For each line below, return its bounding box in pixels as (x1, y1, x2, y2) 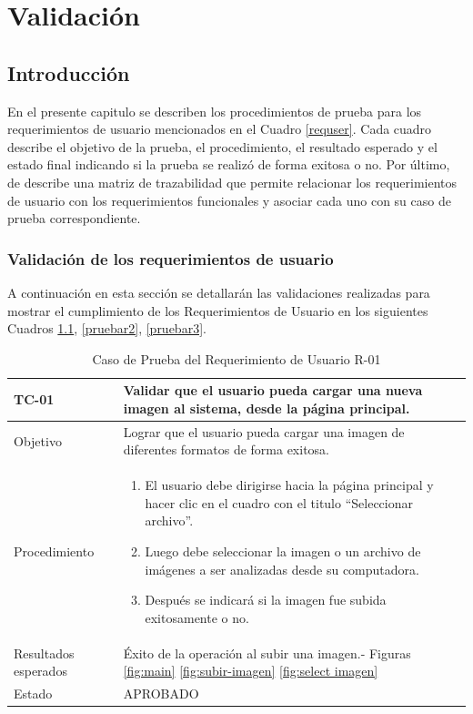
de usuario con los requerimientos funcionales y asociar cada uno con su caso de (7, 190, 451, 209)
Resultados (14, 643, 75, 662)
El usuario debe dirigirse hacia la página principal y (145, 475, 434, 495)
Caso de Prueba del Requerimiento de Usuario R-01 (92, 349, 381, 368)
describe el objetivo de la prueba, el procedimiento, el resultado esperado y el (7, 137, 438, 156)
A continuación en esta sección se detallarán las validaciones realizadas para (7, 282, 430, 301)
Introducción (7, 58, 130, 87)
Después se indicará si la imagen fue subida (145, 590, 387, 609)
